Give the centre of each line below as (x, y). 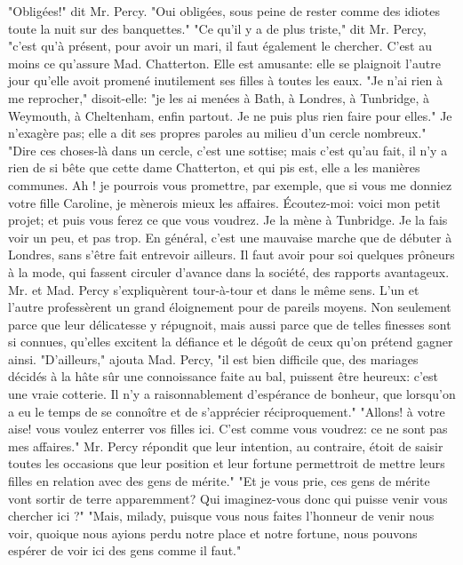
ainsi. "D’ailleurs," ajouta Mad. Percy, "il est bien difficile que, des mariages (213, 358)
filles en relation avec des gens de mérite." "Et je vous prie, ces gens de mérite (219, 481)
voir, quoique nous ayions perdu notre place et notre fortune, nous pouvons (213, 533)
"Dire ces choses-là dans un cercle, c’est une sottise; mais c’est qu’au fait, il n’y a (228, 150)
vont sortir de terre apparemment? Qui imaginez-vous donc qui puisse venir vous (228, 498)
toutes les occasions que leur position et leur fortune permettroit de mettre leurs (227, 463)
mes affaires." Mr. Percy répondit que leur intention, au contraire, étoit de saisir (226, 446)
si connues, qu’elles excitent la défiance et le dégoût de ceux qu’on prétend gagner (231, 342)
